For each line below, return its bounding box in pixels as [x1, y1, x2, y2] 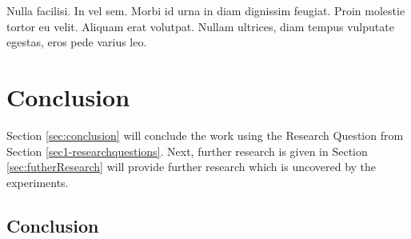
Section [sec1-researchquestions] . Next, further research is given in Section [6, 142, 368, 159]
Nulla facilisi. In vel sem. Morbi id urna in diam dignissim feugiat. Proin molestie [6, 2, 405, 18]
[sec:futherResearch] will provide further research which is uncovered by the [6, 158, 377, 175]
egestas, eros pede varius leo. [6, 34, 147, 50]
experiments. [6, 173, 69, 190]
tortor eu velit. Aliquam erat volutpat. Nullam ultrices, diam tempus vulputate [6, 18, 394, 34]
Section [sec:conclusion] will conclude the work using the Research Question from [6, 126, 404, 143]
